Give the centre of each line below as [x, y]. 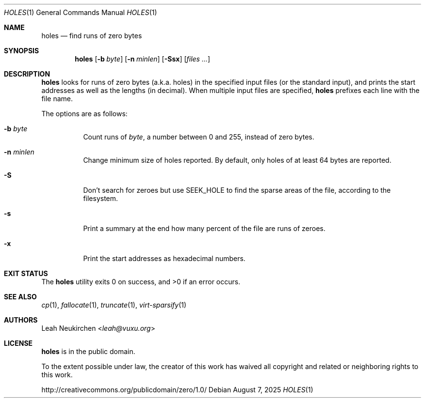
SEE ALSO [20, 297]
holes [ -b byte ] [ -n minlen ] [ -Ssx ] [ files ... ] [143, 59]
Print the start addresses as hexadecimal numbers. [164, 258]
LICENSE [18, 343]
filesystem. [101, 198]
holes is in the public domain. [88, 351]
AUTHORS [21, 320]
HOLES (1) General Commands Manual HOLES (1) [81, 12]
